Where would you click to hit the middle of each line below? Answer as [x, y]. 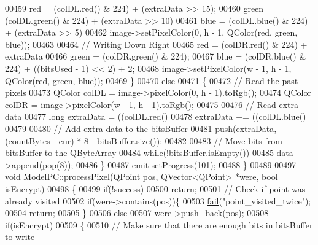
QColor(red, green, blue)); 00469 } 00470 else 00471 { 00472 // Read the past [152, 80]
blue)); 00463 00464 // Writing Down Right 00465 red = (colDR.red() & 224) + [156, 44]
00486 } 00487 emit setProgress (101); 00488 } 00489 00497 [186, 164]
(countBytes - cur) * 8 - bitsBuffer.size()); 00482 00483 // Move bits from [144, 140]
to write [20, 237]
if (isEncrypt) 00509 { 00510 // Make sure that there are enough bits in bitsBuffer [159, 224]
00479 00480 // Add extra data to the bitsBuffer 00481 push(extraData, [141, 128]
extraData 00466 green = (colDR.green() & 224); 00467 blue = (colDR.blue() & [156, 56]
